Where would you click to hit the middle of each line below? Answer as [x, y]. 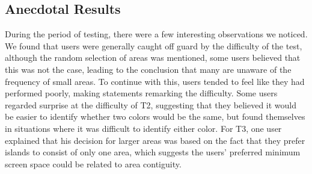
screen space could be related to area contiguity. [93, 163]
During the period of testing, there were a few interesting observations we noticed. [156, 34]
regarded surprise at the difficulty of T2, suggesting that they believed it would [151, 104]
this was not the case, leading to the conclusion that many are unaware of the [148, 69]
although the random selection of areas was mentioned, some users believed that [153, 57]
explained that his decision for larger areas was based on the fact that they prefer [155, 140]
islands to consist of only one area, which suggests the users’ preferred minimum [153, 152]
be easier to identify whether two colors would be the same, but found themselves [155, 117]
